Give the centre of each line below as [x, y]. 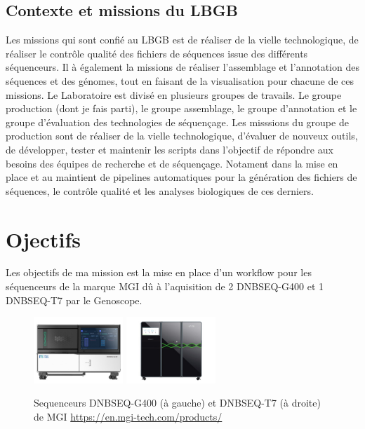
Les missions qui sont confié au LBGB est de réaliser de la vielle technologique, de [182, 40]
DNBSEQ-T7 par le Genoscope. [74, 300]
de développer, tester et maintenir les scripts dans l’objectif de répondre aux [170, 149]
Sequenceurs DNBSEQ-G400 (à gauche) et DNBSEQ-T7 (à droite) [177, 403]
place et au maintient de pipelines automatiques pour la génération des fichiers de [181, 177]
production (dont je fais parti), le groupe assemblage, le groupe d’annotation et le [181, 108]
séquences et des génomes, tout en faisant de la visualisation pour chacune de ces [180, 80]
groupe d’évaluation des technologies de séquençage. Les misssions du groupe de [177, 122]
